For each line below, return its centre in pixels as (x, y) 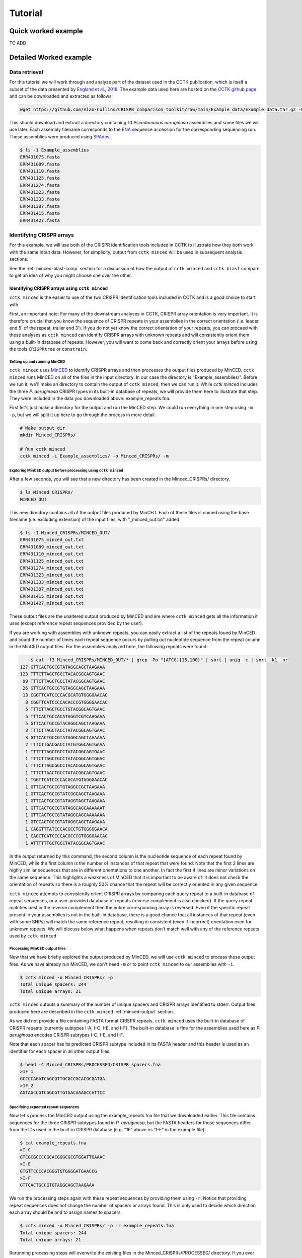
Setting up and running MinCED (37, 362)
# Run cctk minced (43, 449)
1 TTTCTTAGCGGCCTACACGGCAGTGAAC (65, 766)
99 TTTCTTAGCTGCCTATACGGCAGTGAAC (64, 681)
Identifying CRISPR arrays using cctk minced (59, 288)
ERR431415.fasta (40, 213)
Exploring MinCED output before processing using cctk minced (66, 470)
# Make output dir (43, 428)
